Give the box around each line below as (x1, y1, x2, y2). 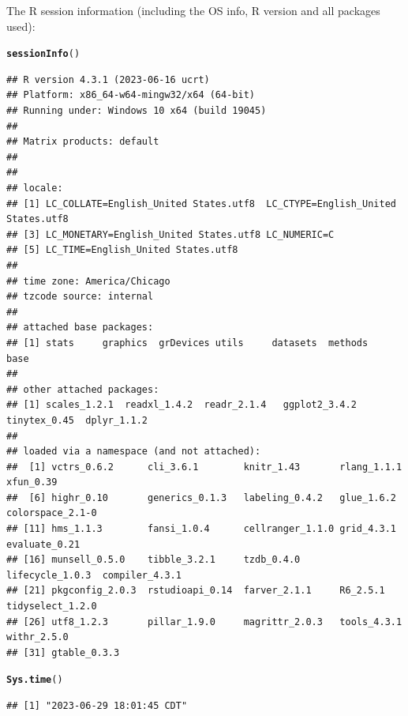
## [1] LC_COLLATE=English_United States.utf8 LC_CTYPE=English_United (6, 198, 396, 209)
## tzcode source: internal (6, 291, 154, 303)
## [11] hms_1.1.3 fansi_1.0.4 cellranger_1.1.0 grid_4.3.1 (6, 523, 396, 535)
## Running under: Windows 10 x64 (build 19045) (6, 105, 267, 117)
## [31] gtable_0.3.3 (6, 646, 120, 658)
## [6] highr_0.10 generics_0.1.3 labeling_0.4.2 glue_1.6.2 (6, 492, 396, 503)
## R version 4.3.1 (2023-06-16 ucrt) (6, 73, 210, 85)
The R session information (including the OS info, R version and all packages (6, 2, 380, 18)
